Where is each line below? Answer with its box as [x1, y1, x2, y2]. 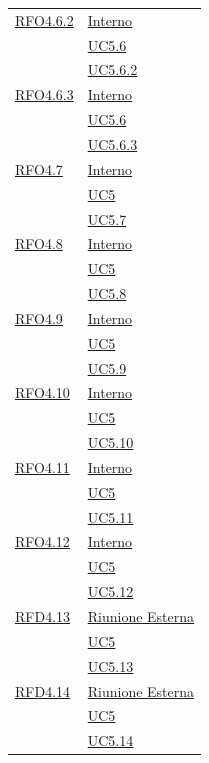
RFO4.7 [15, 158, 63, 179]
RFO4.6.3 [15, 84, 74, 105]
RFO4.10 [15, 382, 70, 403]
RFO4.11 [15, 456, 70, 477]
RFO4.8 [15, 233, 63, 254]
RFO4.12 [15, 531, 70, 552]
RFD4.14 [15, 680, 71, 701]
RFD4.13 [15, 606, 71, 626]
